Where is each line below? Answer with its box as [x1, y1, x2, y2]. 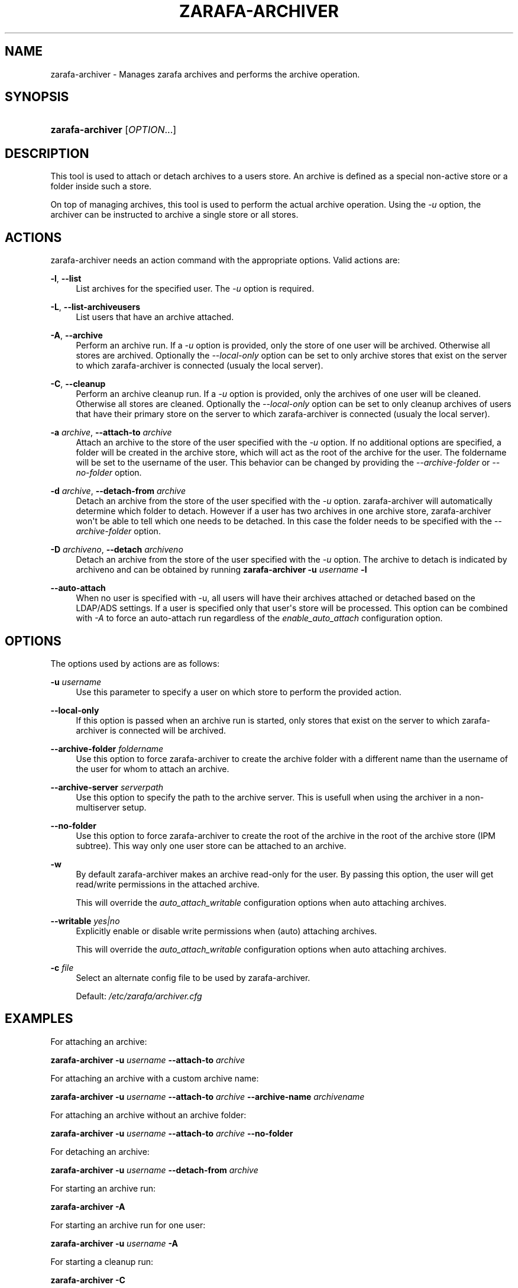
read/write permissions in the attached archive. [76, 879, 260, 889]
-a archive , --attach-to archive [50, 427, 172, 438]
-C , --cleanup [50, 379, 106, 389]
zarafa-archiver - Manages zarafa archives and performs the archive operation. [50, 69, 360, 79]
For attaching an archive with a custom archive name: [50, 1073, 259, 1083]
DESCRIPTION [5, 146, 89, 161]
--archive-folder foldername [50, 743, 164, 754]
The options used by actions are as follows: [50, 658, 220, 669]
